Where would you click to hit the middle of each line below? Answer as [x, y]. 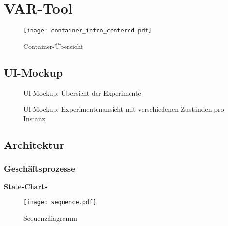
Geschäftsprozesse [40, 169]
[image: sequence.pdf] [60, 202]
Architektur [34, 144]
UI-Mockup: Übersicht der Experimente [82, 92]
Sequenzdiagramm [50, 218]
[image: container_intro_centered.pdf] [88, 31]
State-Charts [26, 186]
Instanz [34, 118]
